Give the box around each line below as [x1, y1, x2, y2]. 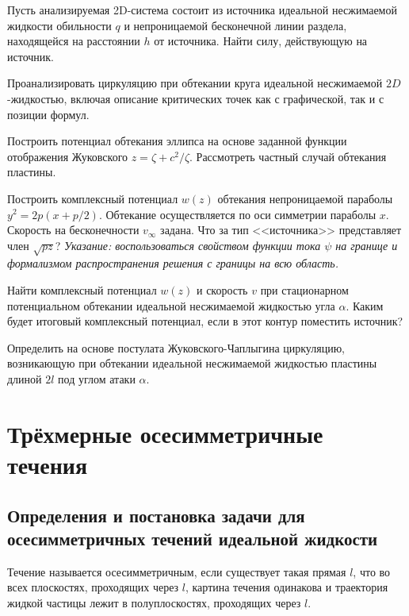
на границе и [335, 237, 398, 253]
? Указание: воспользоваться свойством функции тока [55, 237, 321, 253]
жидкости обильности [7, 17, 112, 33]
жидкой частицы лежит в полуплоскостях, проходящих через [7, 594, 301, 610]
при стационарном [260, 282, 349, 298]
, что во [353, 563, 391, 579]
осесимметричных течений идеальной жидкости [7, 526, 378, 550]
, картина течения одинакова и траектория [185, 579, 388, 595]
